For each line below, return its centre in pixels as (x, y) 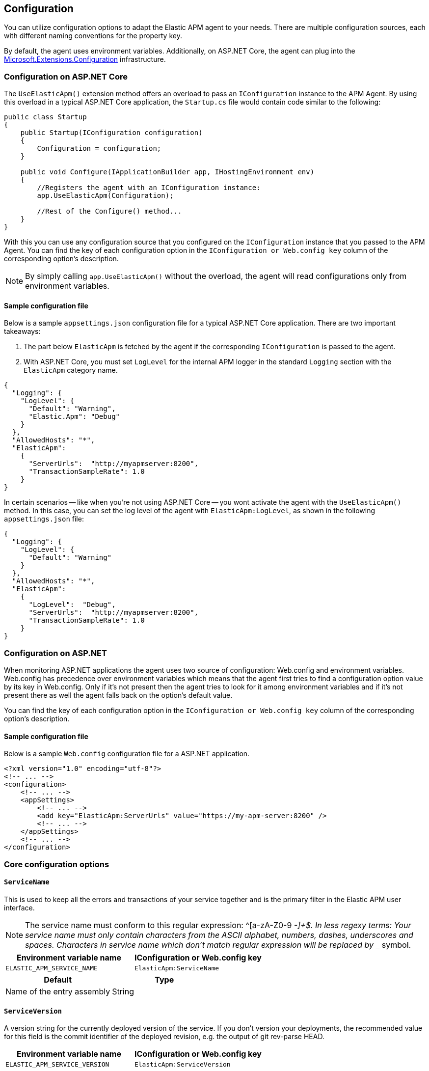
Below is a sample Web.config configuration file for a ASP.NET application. (127, 754)
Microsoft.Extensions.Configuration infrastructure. (85, 59)
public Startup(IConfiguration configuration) (111, 133)
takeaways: (22, 331)
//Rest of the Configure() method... (109, 211)
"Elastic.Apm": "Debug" (74, 417)
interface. (19, 907)
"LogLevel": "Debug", (72, 605)
